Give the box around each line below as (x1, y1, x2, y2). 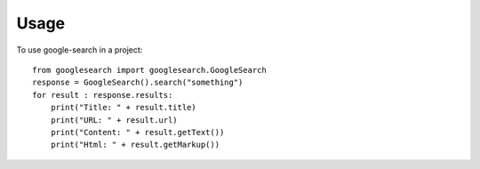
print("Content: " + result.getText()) (50, 127, 225, 137)
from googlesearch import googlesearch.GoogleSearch (32, 65, 267, 75)
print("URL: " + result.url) (50, 115, 178, 125)
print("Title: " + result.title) (50, 102, 197, 113)
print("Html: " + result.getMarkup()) (50, 140, 220, 150)
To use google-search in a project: (16, 44, 143, 55)
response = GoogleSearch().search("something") (32, 77, 244, 88)
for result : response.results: (32, 90, 173, 100)
